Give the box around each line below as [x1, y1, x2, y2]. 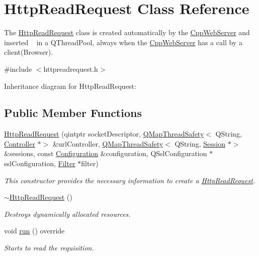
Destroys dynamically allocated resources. [4, 208, 131, 219]
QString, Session [175, 138, 225, 149]
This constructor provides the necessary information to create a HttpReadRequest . [4, 175, 255, 185]
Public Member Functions [4, 105, 142, 120]
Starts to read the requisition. [4, 242, 94, 253]
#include [4, 63, 32, 74]
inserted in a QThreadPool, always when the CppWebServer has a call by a [4, 37, 242, 47]
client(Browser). [4, 47, 53, 57]
